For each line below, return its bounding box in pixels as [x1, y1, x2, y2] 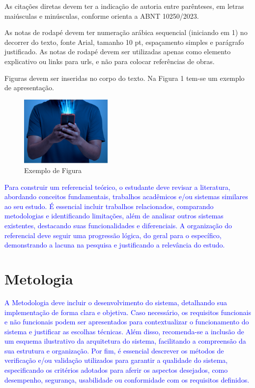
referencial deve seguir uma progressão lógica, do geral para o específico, [4, 230, 222, 240]
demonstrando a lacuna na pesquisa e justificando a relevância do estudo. [4, 240, 225, 250]
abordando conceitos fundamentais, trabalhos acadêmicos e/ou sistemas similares [4, 191, 248, 202]
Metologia [4, 268, 73, 288]
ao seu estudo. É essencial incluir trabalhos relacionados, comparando [4, 201, 214, 211]
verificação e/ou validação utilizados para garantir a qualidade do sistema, [4, 355, 228, 365]
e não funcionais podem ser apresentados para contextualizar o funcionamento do [4, 317, 249, 327]
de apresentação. [4, 82, 54, 93]
